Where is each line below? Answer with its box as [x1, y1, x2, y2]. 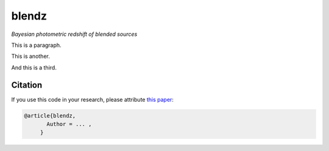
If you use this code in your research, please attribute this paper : [11, 96, 174, 103]
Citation [11, 80, 43, 90]
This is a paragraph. [11, 41, 62, 49]
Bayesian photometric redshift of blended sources [11, 30, 138, 38]
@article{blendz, [24, 112, 76, 119]
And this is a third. [11, 64, 57, 71]
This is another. [11, 52, 50, 60]
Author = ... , [46, 121, 92, 127]
